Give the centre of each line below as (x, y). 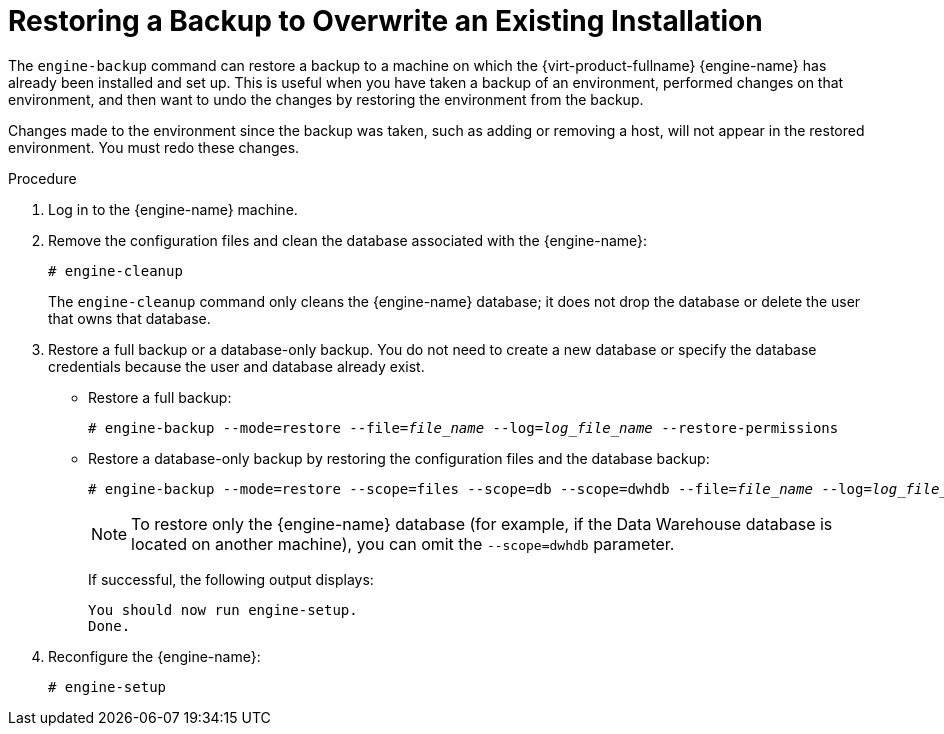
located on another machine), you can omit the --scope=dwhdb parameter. (403, 543)
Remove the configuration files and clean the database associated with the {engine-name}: (348, 240)
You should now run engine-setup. (223, 609)
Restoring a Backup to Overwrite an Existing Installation (385, 21)
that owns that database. (129, 318)
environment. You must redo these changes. (154, 147)
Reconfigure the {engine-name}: (154, 656)
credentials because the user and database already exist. (236, 366)
